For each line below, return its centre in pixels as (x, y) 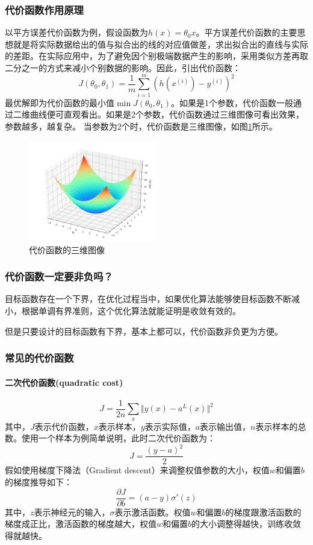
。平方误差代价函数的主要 (246, 32)
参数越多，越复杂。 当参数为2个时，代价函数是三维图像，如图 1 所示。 (141, 126)
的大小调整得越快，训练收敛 (246, 524)
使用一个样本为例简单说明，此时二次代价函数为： (118, 438)
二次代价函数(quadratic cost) (64, 382)
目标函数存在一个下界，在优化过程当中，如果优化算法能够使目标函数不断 (148, 299)
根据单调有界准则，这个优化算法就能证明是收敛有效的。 (131, 310)
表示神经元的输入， (72, 512)
